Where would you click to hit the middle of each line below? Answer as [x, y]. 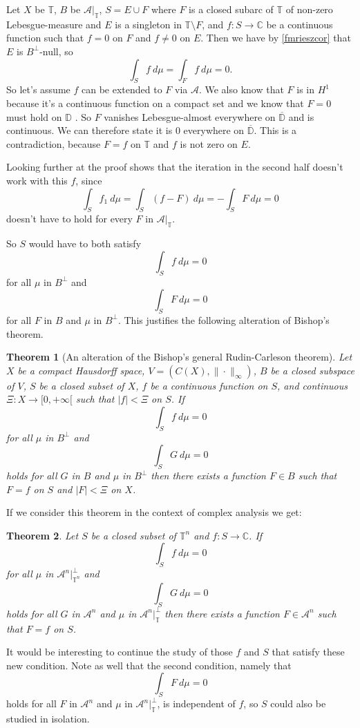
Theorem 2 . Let [42, 535]
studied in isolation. [48, 718]
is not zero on [209, 143]
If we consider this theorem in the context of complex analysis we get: [154, 512]
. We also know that [241, 89]
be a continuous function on [209, 385]
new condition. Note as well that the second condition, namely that [149, 665]
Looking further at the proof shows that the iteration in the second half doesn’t [175, 167]
